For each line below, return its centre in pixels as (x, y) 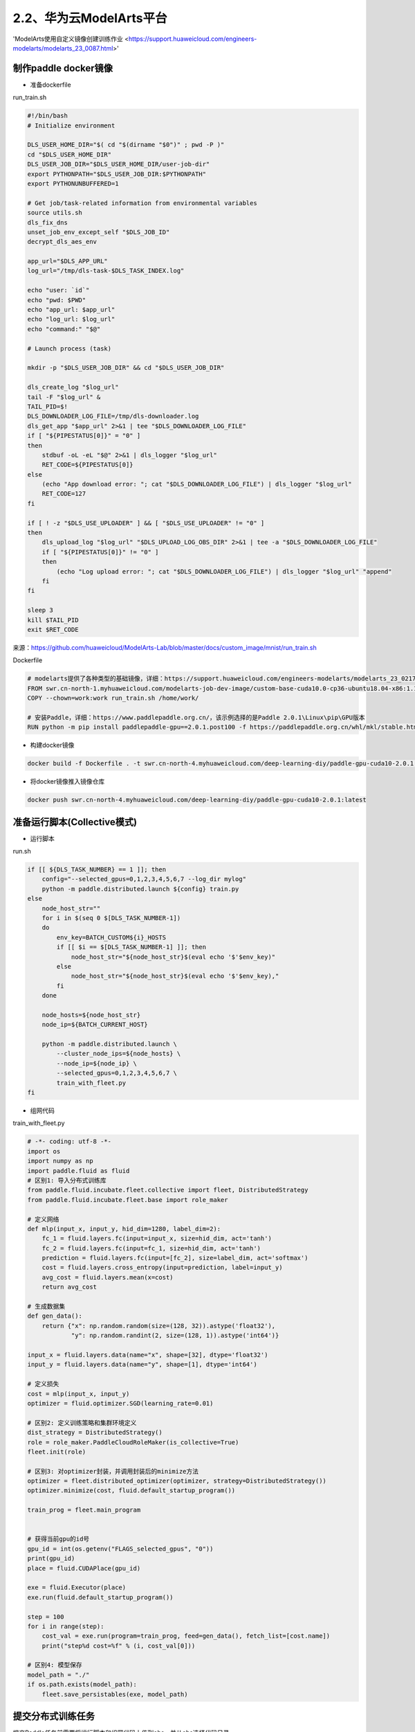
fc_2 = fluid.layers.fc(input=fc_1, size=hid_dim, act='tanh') (151, 1248)
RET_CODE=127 (64, 494)
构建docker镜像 (52, 745)
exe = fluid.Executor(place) (77, 1588)
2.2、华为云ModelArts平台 (90, 18)
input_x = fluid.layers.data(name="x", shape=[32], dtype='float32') (148, 1355)
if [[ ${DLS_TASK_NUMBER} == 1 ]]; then (96, 870)
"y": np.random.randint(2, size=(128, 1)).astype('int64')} (175, 1336)
